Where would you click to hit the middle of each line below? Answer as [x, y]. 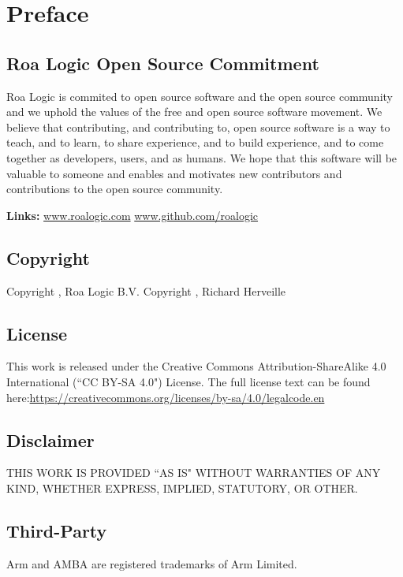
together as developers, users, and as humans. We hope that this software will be [202, 157]
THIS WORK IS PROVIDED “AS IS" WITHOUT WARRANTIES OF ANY [194, 473]
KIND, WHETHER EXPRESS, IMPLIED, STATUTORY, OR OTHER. [182, 488]
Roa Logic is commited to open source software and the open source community [200, 96]
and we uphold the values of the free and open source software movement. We [194, 112]
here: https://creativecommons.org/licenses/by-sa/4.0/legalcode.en [166, 397]
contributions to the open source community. [115, 189]
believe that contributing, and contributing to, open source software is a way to [198, 127]
